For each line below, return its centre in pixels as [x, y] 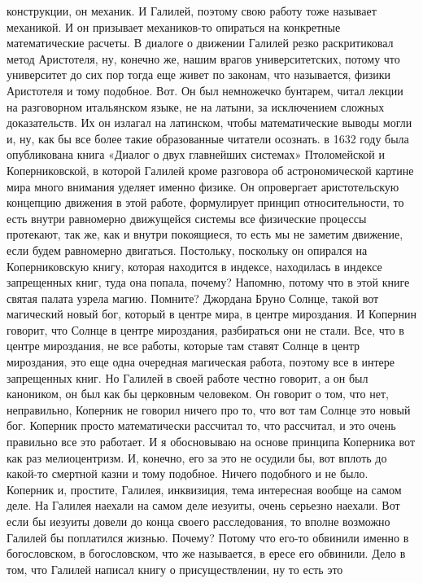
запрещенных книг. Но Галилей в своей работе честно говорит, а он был [188, 377]
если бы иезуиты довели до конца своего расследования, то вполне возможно [198, 521]
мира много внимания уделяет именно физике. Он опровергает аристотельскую [203, 186]
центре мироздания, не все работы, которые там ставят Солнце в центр [183, 346]
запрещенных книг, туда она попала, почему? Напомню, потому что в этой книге [208, 282]
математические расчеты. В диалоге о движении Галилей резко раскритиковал [200, 43]
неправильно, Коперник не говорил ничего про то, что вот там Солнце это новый [209, 409]
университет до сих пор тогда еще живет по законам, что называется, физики [199, 75]
